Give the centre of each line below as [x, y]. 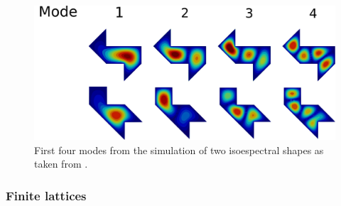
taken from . [61, 164]
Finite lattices [46, 195]
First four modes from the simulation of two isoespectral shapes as [179, 150]
